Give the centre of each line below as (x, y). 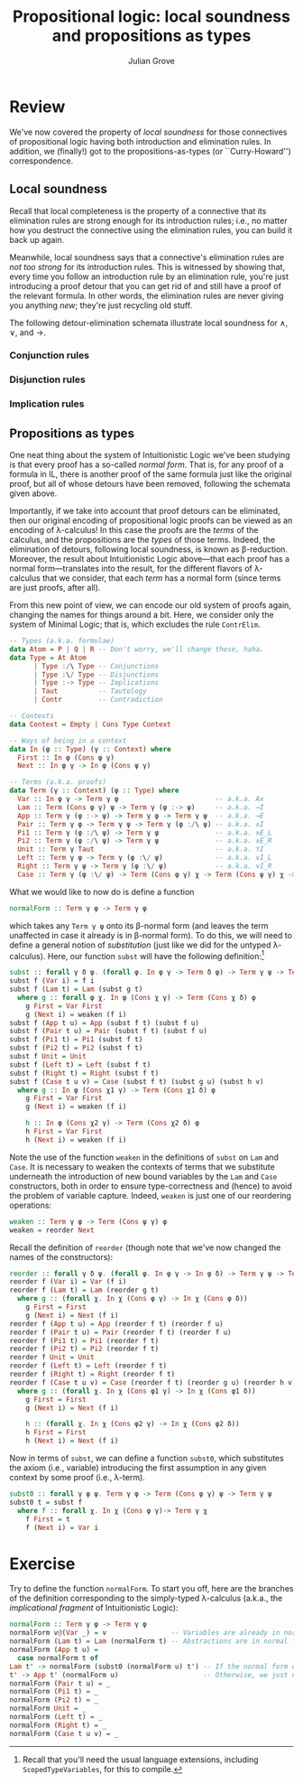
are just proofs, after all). (55, 588)
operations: (31, 1205)
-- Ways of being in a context (68, 741)
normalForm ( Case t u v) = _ (64, 1733)
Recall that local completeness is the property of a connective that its (138, 210)
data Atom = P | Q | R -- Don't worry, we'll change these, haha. (137, 649)
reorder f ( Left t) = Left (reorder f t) (88, 1366)
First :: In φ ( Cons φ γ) (66, 757)
